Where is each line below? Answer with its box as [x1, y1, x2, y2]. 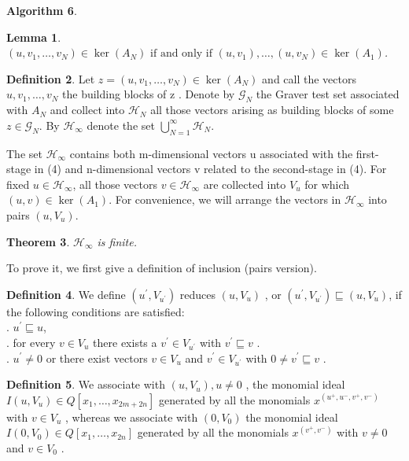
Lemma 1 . [6, 28, 61, 45]
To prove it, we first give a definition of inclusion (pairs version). [6, 260, 317, 276]
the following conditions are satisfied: [6, 303, 185, 319]
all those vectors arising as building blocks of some [150, 101, 394, 118]
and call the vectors [262, 70, 356, 87]
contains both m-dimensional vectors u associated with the [69, 145, 353, 161]
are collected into [203, 175, 286, 192]
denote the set [87, 116, 155, 133]
